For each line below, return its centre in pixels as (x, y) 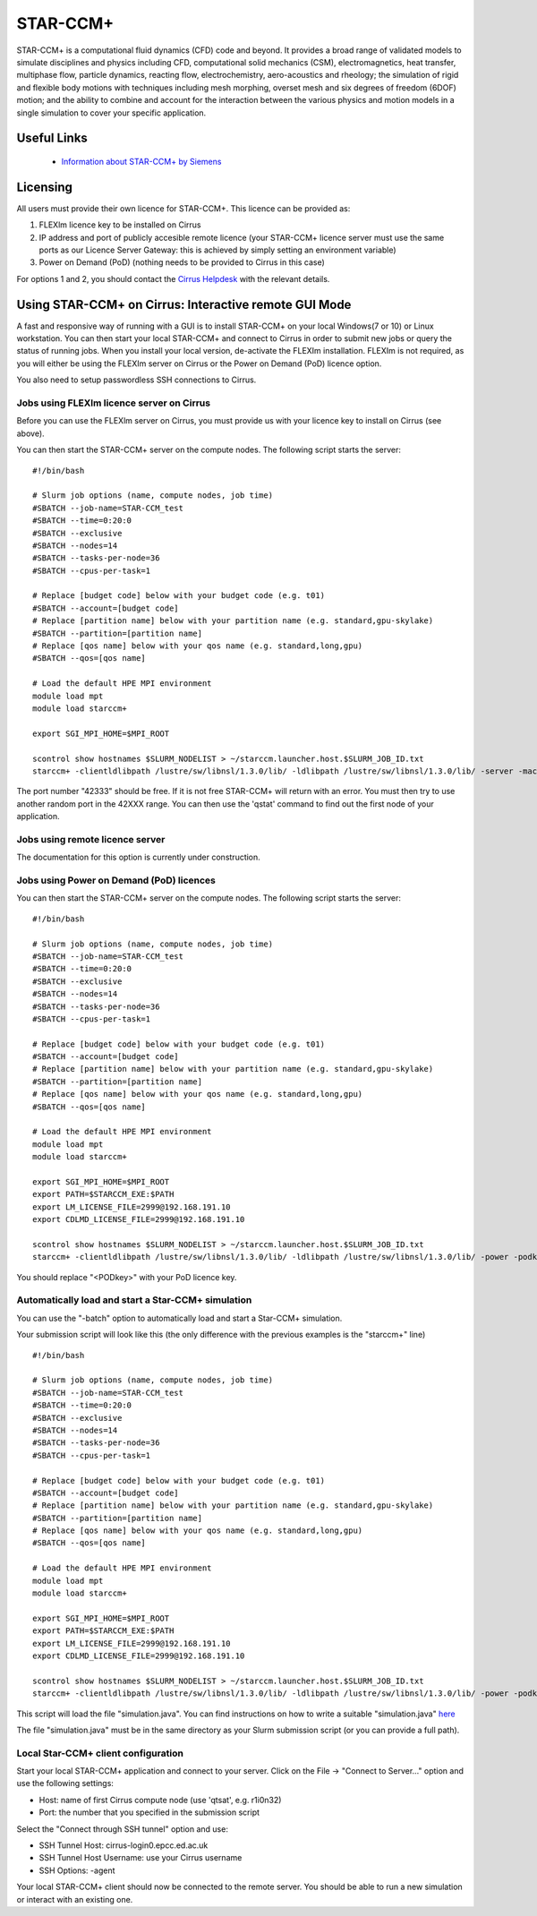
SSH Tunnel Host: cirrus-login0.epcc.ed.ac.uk (124, 1845)
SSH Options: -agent (77, 1870)
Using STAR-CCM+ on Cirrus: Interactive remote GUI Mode (184, 304)
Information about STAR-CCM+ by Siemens (141, 161)
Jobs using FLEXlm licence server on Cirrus (113, 403)
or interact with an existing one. (75, 1899)
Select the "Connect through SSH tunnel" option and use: (122, 1829)
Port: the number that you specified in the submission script (149, 1812)
